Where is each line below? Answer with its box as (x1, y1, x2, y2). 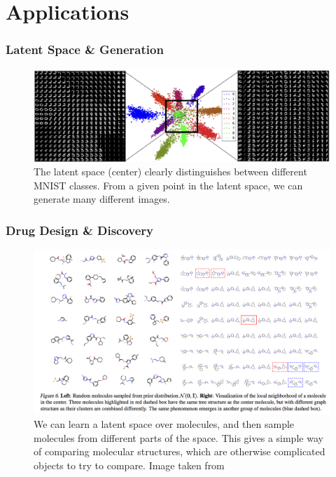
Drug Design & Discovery (6, 221, 154, 238)
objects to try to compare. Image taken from (34, 458, 225, 472)
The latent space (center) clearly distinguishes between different (34, 164, 307, 179)
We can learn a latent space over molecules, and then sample (34, 417, 295, 431)
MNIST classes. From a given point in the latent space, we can (34, 177, 303, 192)
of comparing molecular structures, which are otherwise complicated (34, 444, 325, 459)
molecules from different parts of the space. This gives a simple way (34, 430, 323, 445)
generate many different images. (34, 192, 170, 206)
